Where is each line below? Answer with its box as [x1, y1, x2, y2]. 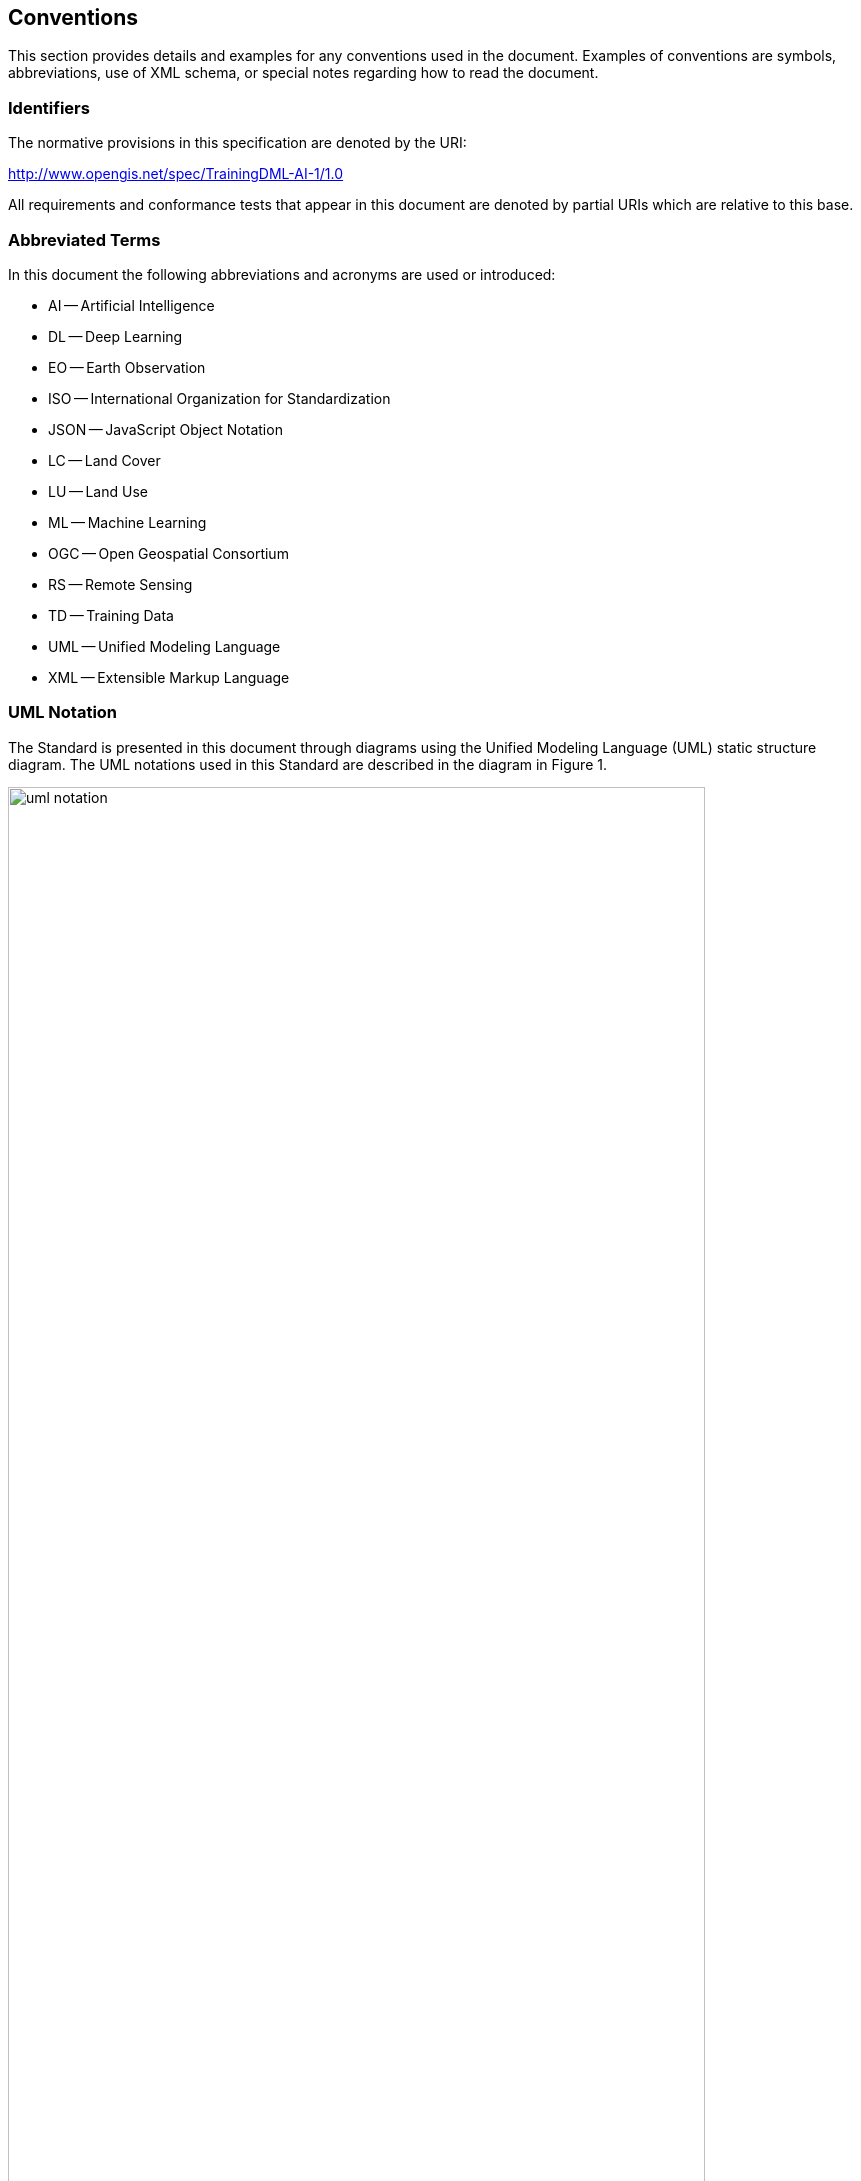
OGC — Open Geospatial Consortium [48, 544, 289, 562]
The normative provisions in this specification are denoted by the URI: [8, 134, 467, 152]
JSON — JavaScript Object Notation [48, 420, 283, 438]
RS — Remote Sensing [48, 575, 193, 593]
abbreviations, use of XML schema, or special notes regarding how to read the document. [8, 64, 599, 82]
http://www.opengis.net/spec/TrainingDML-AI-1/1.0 [8, 165, 344, 183]
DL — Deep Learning [48, 327, 183, 345]
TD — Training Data [48, 606, 174, 624]
